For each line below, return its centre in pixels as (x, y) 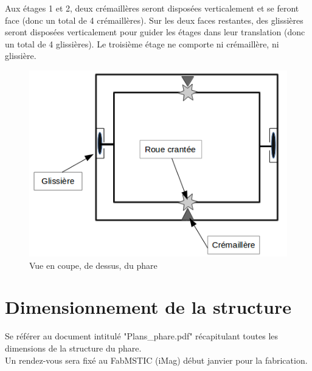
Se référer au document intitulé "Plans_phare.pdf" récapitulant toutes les (142, 336)
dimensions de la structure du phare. (73, 348)
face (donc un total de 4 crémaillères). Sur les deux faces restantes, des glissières (154, 20)
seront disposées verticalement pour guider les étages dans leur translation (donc (155, 32)
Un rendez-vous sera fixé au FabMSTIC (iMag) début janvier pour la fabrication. (156, 360)
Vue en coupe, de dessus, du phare (93, 265)
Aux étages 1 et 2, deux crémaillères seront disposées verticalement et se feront (152, 8)
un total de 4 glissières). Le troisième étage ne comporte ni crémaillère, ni (142, 43)
